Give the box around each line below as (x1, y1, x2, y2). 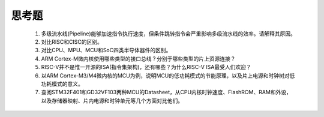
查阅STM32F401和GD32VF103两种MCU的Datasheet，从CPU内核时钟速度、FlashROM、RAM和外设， (41, 89, 292, 96)
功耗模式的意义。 (41, 80, 83, 87)
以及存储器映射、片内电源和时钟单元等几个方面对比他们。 (41, 97, 183, 104)
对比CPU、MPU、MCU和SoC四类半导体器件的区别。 (41, 47, 172, 54)
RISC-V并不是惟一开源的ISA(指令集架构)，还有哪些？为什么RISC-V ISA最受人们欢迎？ (41, 64, 251, 71)
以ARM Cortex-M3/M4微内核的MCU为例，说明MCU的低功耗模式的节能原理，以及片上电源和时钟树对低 (41, 72, 295, 79)
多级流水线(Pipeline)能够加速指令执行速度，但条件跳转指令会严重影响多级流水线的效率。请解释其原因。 (41, 30, 296, 37)
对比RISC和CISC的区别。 (41, 38, 103, 45)
